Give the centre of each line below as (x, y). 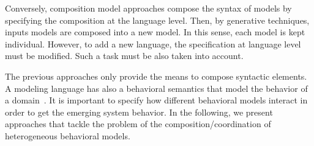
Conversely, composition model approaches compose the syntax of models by (148, 8)
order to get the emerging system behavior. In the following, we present (139, 112)
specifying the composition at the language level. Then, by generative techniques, (157, 20)
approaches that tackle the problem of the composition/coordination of (138, 124)
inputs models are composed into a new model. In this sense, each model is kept (155, 32)
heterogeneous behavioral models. (68, 135)
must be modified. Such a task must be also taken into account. (124, 56)
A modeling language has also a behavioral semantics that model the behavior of (156, 88)
